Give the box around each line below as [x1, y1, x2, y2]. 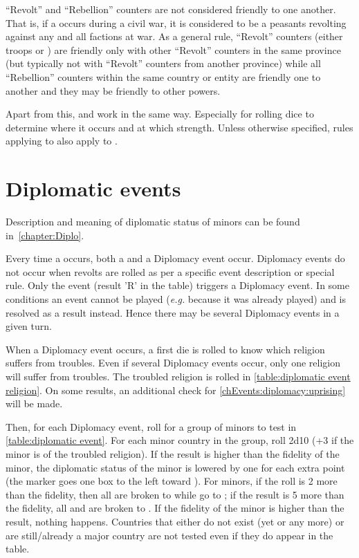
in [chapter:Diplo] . [6, 227, 84, 242]
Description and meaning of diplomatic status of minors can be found [6, 214, 300, 229]
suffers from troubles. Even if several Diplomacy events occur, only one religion [6, 355, 340, 370]
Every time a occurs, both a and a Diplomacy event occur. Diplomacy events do [6, 251, 345, 266]
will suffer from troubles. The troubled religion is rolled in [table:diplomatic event [6, 369, 351, 383]
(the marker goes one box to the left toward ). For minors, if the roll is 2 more [6, 474, 338, 488]
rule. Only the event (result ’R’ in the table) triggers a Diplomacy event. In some [6, 278, 349, 292]
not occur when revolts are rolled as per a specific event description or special [6, 264, 335, 279]
